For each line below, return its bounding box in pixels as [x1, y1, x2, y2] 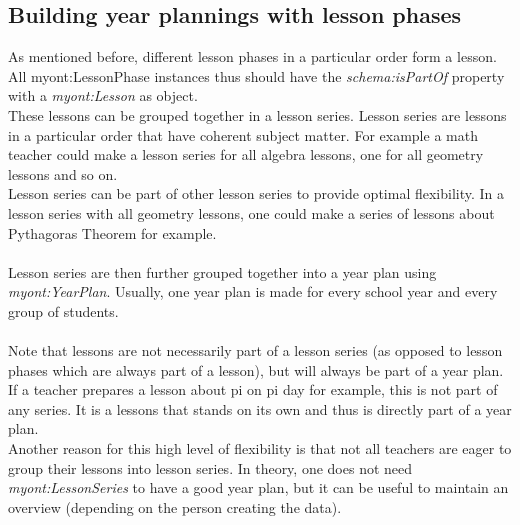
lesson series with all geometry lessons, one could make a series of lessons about [8, 202, 495, 223]
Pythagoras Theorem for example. [8, 222, 217, 243]
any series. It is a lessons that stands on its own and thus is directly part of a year [8, 398, 512, 419]
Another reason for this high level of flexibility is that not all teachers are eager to [8, 438, 512, 459]
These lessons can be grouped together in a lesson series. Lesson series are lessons [8, 104, 507, 125]
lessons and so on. [8, 163, 118, 184]
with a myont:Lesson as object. [8, 85, 198, 106]
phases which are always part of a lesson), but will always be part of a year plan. [8, 359, 504, 380]
